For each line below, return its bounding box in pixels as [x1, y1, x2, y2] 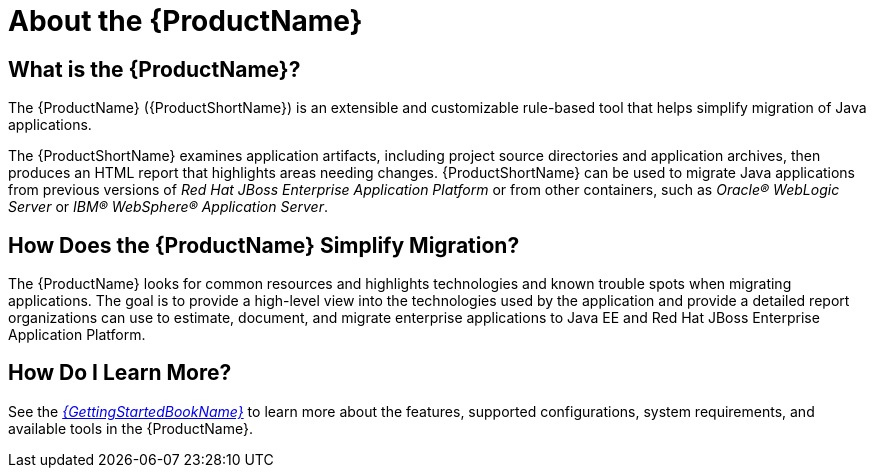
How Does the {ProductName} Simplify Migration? [8, 232, 520, 258]
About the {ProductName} [8, 4, 363, 38]
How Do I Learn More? [8, 360, 232, 386]
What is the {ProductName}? [8, 56, 301, 82]
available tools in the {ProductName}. [8, 419, 253, 437]
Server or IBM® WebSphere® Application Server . [8, 198, 328, 216]
